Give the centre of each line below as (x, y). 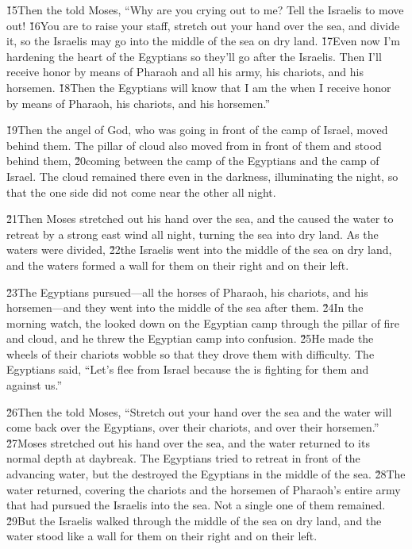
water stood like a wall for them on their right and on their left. (162, 536)
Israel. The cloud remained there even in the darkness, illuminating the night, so (202, 176)
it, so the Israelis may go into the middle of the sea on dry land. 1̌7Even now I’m (203, 41)
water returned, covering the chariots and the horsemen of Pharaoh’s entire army (204, 489)
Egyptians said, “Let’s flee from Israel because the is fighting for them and (188, 369)
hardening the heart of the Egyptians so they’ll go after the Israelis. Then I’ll (194, 56)
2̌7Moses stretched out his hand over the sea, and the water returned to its (188, 442)
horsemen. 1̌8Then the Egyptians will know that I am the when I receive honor (199, 87)
